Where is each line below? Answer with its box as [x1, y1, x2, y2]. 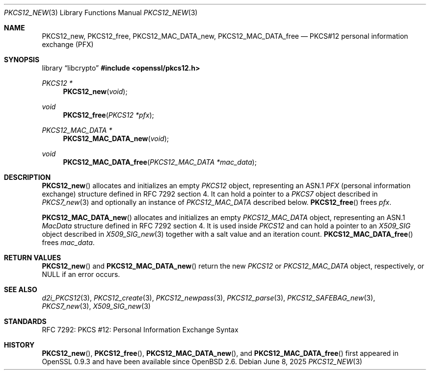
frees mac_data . [42, 238, 95, 247]
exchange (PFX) [42, 40, 94, 49]
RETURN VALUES [4, 253, 61, 262]
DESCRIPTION [4, 173, 51, 181]
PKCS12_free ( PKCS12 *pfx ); [63, 111, 154, 119]
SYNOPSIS [4, 55, 40, 64]
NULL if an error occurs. [42, 270, 120, 278]
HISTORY [4, 341, 35, 349]
